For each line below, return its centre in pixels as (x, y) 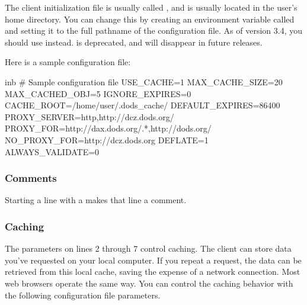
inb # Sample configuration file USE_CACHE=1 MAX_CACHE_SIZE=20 (144, 81)
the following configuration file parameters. (83, 295)
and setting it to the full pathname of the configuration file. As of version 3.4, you (154, 30)
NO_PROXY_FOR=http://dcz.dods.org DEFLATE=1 (107, 139)
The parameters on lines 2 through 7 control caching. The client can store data (148, 248)
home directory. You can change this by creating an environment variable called (150, 19)
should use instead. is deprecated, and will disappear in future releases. (134, 42)
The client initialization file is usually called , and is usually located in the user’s (151, 7)
